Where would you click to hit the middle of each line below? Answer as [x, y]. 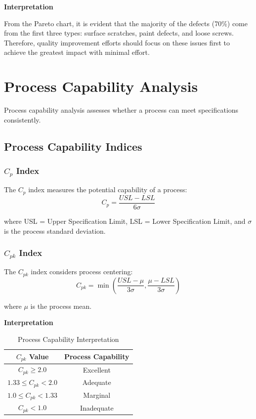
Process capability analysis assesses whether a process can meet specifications [121, 110]
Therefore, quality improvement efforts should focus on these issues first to [117, 42]
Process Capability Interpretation [68, 339]
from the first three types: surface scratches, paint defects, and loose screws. [119, 33]
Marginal [97, 395]
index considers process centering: [82, 272]
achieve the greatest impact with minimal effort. [77, 52]
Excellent [97, 369]
